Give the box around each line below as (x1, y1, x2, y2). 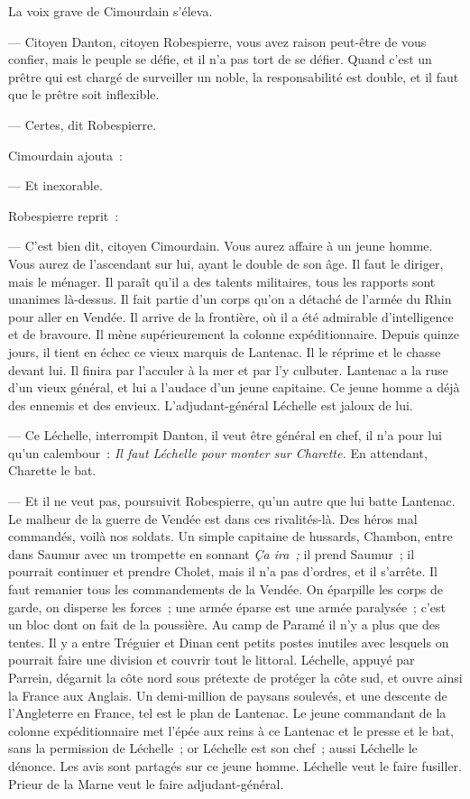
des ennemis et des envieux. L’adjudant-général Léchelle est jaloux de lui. (8, 395, 413, 414)
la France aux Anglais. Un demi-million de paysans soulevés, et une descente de (8, 685, 447, 704)
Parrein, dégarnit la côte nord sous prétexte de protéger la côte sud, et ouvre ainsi (8, 668, 463, 686)
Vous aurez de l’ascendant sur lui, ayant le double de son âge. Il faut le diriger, (8, 253, 444, 272)
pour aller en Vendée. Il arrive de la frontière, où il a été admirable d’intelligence (8, 307, 454, 326)
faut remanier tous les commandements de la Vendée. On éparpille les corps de (8, 580, 443, 599)
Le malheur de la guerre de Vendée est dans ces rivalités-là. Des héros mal (8, 509, 418, 528)
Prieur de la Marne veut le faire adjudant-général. (8, 774, 284, 793)
